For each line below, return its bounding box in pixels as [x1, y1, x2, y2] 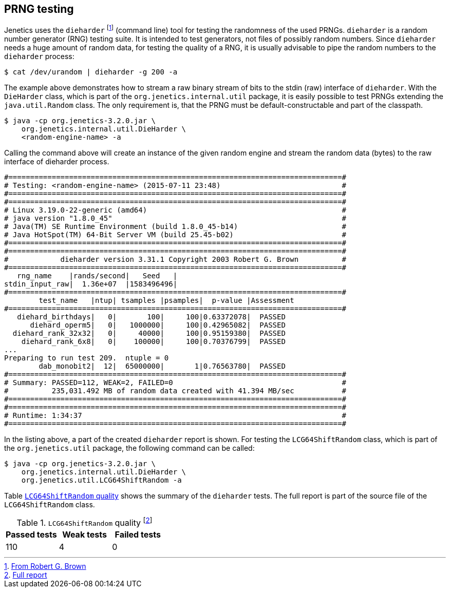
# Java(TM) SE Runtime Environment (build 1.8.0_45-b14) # [4, 222, 346, 231]
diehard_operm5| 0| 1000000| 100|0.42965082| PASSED [30, 321, 286, 330]
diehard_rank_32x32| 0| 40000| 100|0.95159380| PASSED [12, 329, 286, 338]
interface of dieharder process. [4, 157, 109, 166]
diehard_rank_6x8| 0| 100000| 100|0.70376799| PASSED [21, 337, 286, 346]
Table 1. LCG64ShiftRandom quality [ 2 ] [16, 516, 153, 528]
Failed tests [115, 529, 161, 540]
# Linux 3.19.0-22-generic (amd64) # [4, 206, 346, 215]
